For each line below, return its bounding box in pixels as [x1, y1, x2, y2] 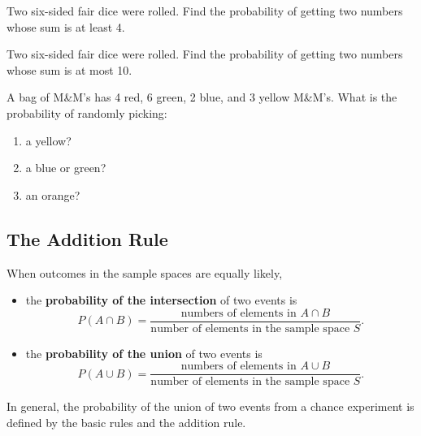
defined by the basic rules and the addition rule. [7, 414, 246, 431]
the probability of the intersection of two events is [25, 291, 297, 309]
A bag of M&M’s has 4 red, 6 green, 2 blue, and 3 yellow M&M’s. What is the [7, 88, 397, 106]
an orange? [25, 186, 80, 203]
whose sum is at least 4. [7, 18, 125, 35]
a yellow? [25, 132, 72, 149]
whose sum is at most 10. [7, 61, 132, 78]
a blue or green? [25, 159, 106, 176]
